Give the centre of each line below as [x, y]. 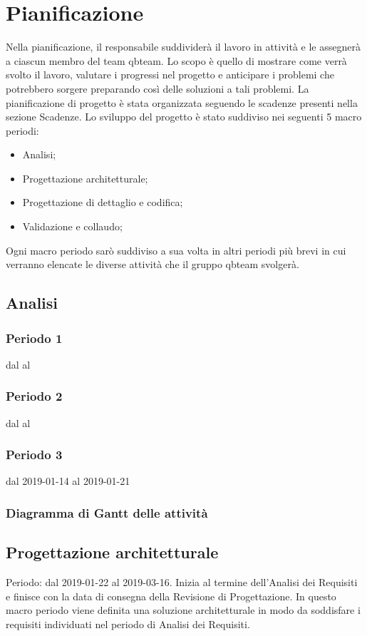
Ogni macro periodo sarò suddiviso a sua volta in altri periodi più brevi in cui [176, 250]
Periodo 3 [34, 455]
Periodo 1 [34, 338]
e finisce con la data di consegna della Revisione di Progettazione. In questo [171, 596]
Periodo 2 [34, 396]
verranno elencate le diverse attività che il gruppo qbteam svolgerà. [153, 264]
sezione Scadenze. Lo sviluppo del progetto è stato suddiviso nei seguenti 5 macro [184, 117]
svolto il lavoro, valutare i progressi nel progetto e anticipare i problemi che [170, 75]
